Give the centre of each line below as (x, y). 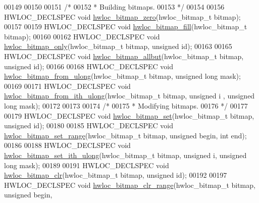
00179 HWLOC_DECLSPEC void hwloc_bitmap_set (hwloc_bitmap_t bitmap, (129, 115)
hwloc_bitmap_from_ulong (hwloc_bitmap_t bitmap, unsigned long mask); (122, 76)
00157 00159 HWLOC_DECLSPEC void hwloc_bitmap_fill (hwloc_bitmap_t (126, 27)
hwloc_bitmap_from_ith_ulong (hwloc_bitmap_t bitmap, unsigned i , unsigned (129, 96)
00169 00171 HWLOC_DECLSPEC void (67, 86)
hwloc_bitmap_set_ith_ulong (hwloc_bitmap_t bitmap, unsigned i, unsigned (125, 155)
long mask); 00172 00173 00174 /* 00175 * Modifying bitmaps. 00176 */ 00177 (126, 105)
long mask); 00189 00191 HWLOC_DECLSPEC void (87, 165)
